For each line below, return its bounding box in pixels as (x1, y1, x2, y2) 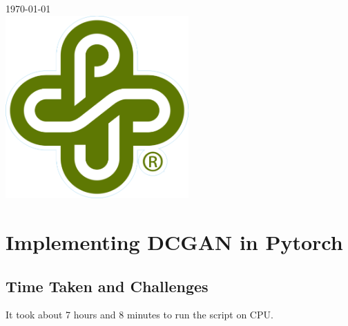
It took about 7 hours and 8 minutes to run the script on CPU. (6, 307, 273, 322)
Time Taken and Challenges (6, 275, 209, 296)
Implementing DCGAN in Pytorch (6, 227, 343, 256)
